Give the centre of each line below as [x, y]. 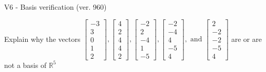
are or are [246, 39]
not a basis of [25, 65]
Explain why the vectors [42, 39]
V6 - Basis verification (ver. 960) [55, 7]
